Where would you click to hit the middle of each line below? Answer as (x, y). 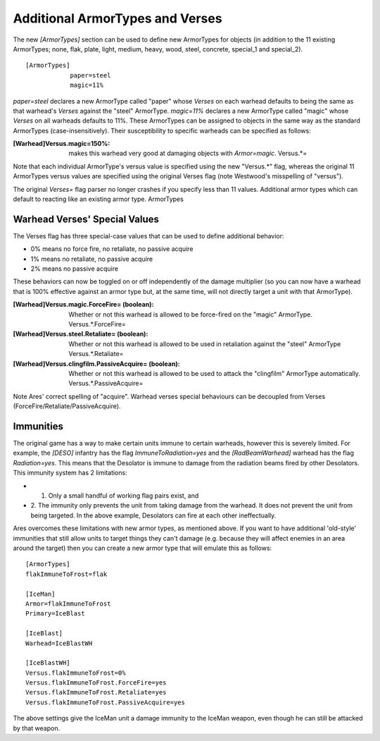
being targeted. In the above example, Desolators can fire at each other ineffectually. (153, 515)
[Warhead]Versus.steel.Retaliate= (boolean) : (81, 334)
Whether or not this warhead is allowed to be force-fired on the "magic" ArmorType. (191, 314)
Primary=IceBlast (55, 614)
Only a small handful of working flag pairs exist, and (123, 496)
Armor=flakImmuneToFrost (68, 604)
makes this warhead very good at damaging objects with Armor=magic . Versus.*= (188, 153)
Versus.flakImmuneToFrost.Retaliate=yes (96, 692)
